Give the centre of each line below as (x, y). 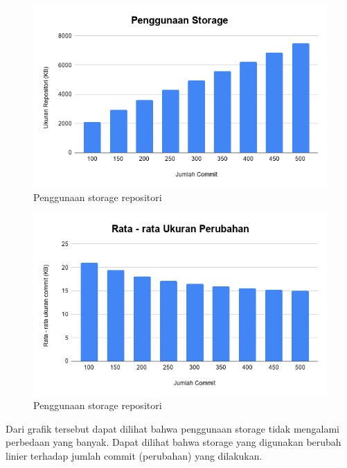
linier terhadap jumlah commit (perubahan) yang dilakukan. (134, 455)
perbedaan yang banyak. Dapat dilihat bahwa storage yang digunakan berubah (173, 442)
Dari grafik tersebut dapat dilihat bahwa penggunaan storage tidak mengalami (173, 428)
